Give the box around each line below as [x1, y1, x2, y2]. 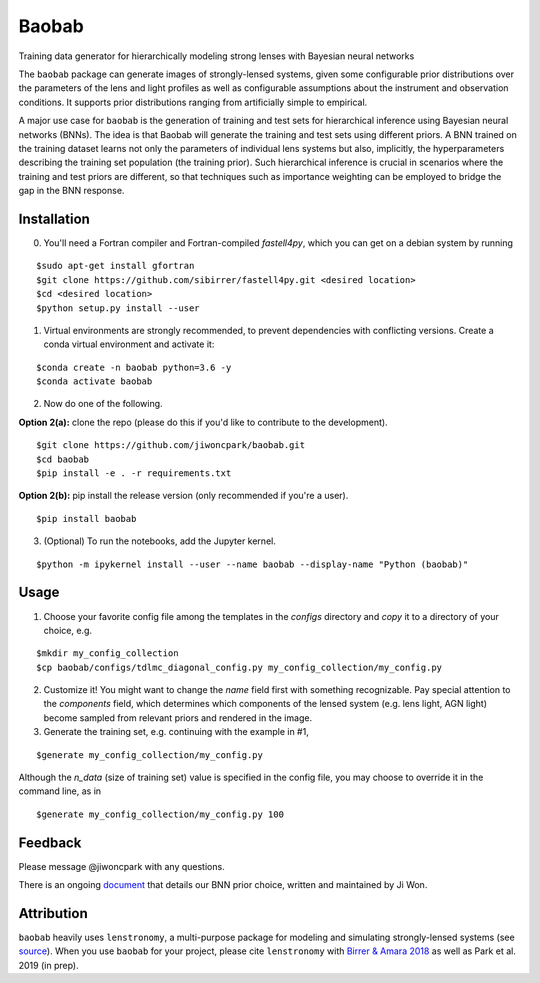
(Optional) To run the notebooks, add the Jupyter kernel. [43, 535, 277, 547]
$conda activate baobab [36, 376, 153, 387]
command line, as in [18, 785, 102, 797]
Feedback [18, 834, 82, 851]
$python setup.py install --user [36, 302, 200, 314]
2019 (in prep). [18, 959, 79, 971]
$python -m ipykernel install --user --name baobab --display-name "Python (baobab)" [36, 558, 469, 570]
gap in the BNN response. [18, 185, 125, 197]
